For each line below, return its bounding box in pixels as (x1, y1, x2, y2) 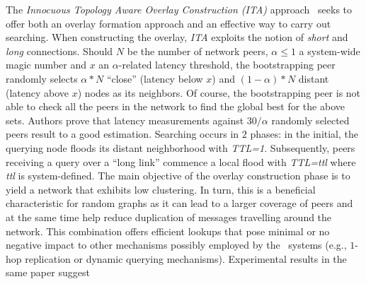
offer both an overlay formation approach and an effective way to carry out (6, 16, 331, 30)
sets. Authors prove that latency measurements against (6, 112, 244, 127)
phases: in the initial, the (250, 126, 359, 141)
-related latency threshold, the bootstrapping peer (118, 57, 336, 72)
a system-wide (299, 43, 360, 58)
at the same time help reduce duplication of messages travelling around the (6, 209, 332, 224)
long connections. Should (6, 43, 113, 58)
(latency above (6, 85, 69, 100)
